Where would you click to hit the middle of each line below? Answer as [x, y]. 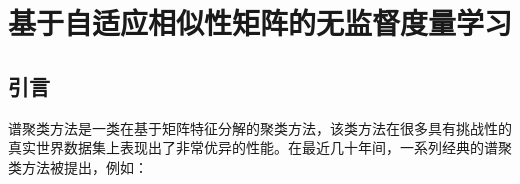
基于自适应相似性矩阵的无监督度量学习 [260, 22]
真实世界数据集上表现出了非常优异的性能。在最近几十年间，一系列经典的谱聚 [260, 147]
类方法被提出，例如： [78, 166]
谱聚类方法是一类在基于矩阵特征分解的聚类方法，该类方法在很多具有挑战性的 [260, 127]
